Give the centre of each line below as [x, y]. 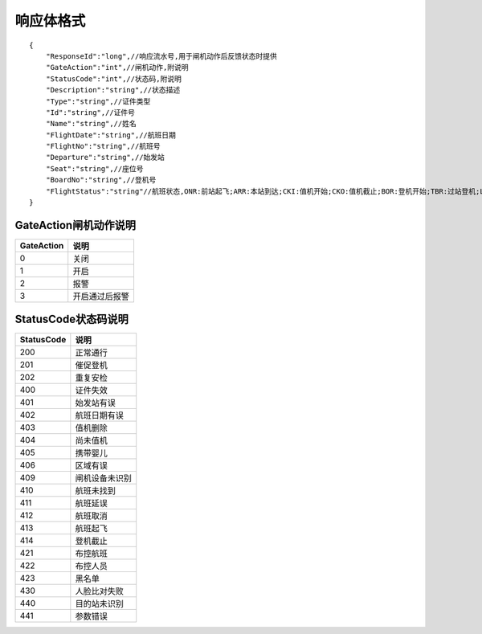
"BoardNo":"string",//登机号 [101, 180]
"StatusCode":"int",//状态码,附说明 [114, 79]
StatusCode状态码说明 [71, 319]
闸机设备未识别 [103, 478]
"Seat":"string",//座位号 [94, 168]
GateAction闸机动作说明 [76, 225]
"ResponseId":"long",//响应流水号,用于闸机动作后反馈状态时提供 [161, 56]
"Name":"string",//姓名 [91, 124]
